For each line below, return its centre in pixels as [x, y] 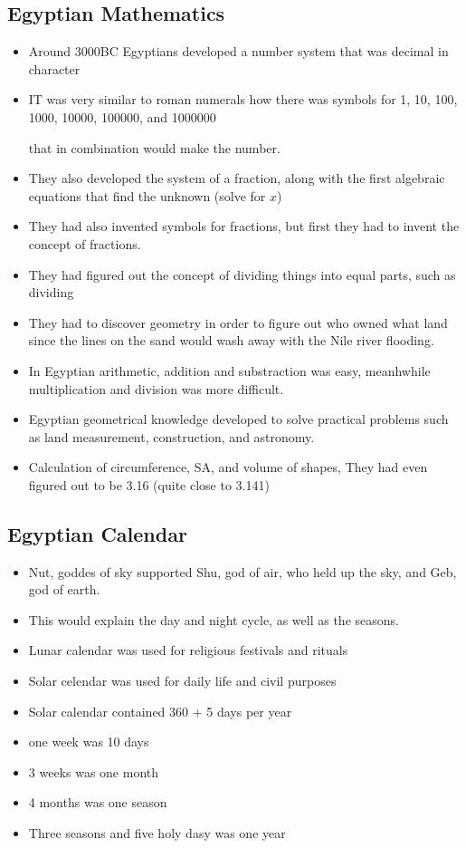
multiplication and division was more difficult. [156, 388]
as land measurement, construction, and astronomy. [171, 436]
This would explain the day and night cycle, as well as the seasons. [214, 619]
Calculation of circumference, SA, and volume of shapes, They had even [228, 467]
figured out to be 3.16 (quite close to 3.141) [149, 484]
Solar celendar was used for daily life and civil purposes [182, 681]
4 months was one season [98, 802]
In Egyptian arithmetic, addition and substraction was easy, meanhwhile [229, 370]
